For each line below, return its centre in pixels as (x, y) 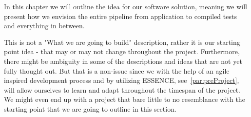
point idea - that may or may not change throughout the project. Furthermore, (122, 51)
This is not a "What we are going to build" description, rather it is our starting (122, 42)
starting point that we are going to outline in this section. (90, 108)
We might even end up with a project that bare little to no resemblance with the (125, 99)
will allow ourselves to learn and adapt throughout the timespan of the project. (122, 89)
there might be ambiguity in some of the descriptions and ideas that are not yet (123, 61)
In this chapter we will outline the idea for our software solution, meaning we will (125, 6)
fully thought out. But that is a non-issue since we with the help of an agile (117, 70)
